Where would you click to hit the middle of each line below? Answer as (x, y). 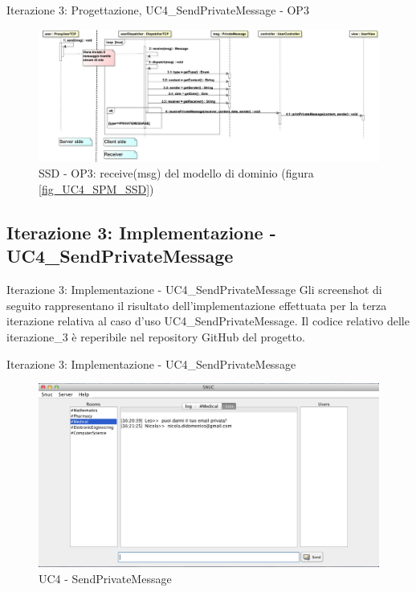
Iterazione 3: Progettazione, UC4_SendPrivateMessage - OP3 (158, 10)
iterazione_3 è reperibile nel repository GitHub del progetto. (156, 336)
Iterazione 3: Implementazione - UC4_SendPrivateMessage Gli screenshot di (194, 290)
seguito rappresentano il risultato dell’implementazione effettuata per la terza (197, 305)
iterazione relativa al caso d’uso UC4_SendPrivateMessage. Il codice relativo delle (208, 321)
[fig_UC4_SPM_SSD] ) (96, 188)
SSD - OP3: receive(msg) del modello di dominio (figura (176, 173)
